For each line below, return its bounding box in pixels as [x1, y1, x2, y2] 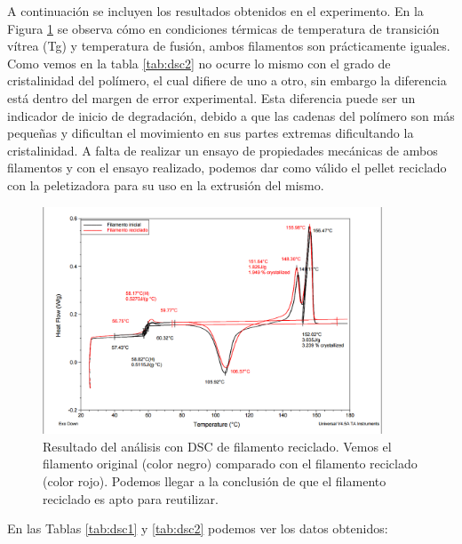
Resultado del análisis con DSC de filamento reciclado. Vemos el [43, 436, 392, 455]
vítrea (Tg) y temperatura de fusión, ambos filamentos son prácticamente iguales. [7, 36, 450, 55]
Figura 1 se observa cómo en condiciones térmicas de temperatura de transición [7, 19, 440, 37]
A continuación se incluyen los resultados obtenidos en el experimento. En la [7, 2, 424, 20]
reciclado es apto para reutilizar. [43, 489, 219, 508]
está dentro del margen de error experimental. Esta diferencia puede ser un [7, 88, 416, 107]
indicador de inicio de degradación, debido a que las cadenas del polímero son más [7, 106, 455, 124]
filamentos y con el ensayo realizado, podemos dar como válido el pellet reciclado [7, 158, 447, 177]
